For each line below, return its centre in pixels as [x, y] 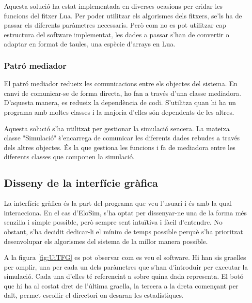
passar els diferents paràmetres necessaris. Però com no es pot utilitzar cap [115, 25]
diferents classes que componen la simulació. [69, 157]
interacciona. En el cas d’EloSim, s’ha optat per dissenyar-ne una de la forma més [126, 212]
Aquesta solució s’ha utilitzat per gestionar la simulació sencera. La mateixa [117, 128]
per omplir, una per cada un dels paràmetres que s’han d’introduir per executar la [126, 266]
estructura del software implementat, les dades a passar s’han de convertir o [117, 34]
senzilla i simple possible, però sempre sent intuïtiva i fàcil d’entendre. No [113, 222]
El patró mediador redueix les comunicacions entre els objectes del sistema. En [121, 83]
